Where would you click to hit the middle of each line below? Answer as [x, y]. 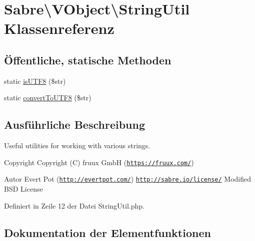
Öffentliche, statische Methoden [88, 60]
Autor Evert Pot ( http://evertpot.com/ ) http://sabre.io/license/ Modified [128, 179]
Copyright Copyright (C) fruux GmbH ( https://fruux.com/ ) [99, 162]
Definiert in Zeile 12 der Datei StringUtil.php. [74, 205]
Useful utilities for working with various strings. [77, 145]
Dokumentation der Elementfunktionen [107, 232]
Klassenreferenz [59, 28]
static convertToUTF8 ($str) [48, 98]
